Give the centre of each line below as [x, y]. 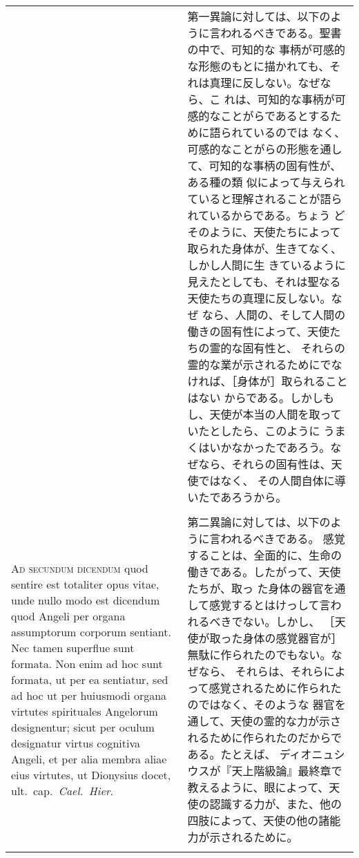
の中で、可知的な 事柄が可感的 [266, 49]
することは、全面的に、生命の [264, 555]
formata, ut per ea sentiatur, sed [90, 679]
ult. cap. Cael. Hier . [62, 790]
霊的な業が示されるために [254, 364]
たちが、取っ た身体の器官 [255, 588]
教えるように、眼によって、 [258, 787]
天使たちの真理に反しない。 [259, 298]
